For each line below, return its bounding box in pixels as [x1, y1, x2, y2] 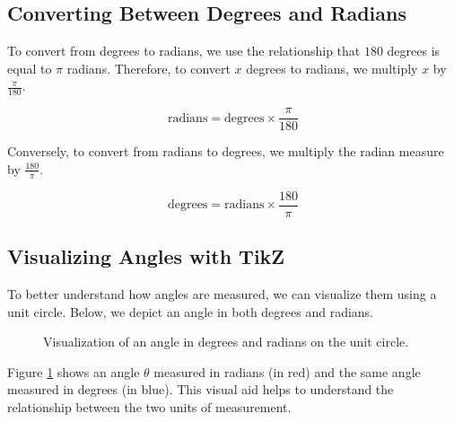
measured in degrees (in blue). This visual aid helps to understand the [7, 380, 394, 399]
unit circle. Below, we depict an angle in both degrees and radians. [7, 302, 374, 321]
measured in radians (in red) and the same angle [153, 362, 421, 381]
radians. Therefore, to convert [66, 58, 231, 77]
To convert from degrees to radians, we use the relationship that [7, 41, 361, 60]
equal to [7, 58, 52, 77]
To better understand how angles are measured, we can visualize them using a [7, 284, 437, 303]
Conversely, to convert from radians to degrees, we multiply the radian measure [7, 142, 444, 161]
